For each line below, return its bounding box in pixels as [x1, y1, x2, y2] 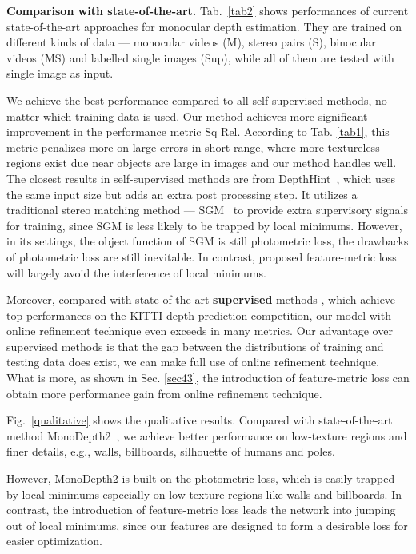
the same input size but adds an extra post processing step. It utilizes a [6, 185, 358, 202]
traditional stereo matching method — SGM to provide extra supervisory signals [6, 201, 409, 218]
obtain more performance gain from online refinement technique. [6, 385, 322, 401]
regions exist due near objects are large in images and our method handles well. [6, 154, 397, 171]
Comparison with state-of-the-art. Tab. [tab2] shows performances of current [6, 2, 409, 18]
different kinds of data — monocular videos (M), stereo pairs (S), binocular [6, 34, 376, 50]
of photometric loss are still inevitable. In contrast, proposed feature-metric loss [6, 248, 397, 265]
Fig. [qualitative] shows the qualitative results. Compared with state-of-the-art [6, 412, 393, 428]
